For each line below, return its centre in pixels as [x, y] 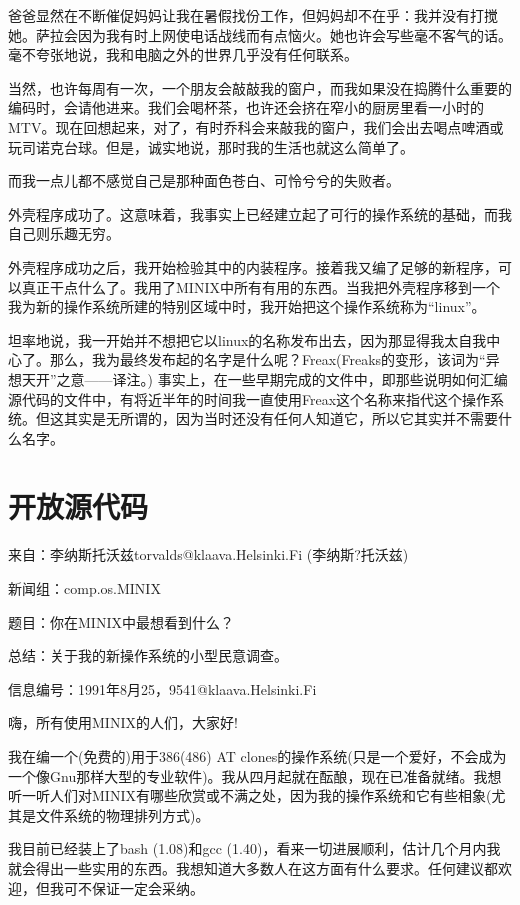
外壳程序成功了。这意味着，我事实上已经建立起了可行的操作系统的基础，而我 [260, 213]
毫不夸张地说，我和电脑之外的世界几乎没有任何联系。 [183, 54]
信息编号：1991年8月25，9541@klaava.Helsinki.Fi [162, 688]
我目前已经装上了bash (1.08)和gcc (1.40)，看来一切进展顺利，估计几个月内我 [254, 848]
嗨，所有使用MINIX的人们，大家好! [123, 722]
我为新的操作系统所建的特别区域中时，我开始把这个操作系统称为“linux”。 [247, 306]
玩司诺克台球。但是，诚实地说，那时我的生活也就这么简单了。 [211, 146]
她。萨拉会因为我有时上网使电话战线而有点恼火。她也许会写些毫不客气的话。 [260, 34]
